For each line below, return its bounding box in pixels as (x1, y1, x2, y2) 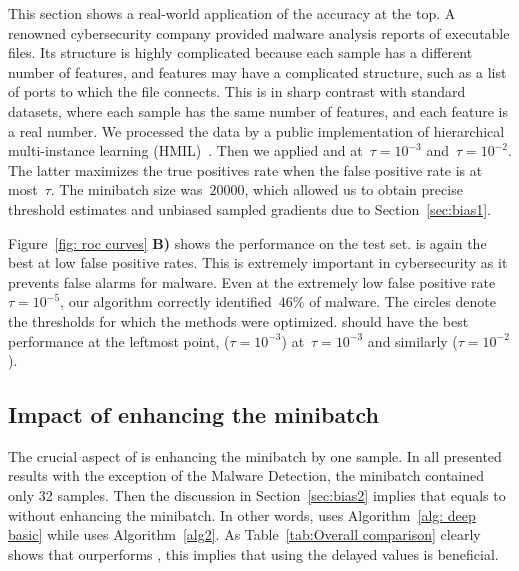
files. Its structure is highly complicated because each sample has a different (8, 42, 473, 63)
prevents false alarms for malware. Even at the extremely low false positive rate (8, 271, 496, 292)
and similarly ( (367, 330, 458, 351)
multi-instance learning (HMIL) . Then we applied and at (8, 140, 363, 161)
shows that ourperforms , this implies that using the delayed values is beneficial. (8, 543, 499, 564)
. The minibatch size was (50, 179, 203, 200)
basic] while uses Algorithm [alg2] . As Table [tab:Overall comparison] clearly (8, 524, 481, 545)
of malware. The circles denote (309, 291, 496, 312)
